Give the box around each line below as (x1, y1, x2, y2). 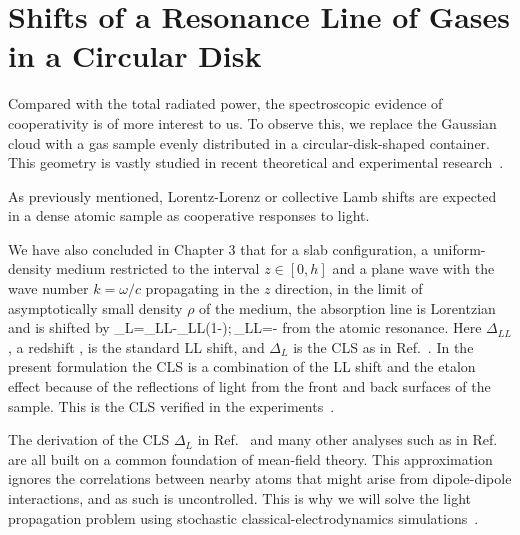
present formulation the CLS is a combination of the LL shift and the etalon (8, 356, 476, 377)
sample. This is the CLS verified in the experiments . (8, 395, 335, 416)
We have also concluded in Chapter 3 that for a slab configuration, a (8, 238, 429, 259)
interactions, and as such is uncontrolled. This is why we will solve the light (8, 488, 471, 508)
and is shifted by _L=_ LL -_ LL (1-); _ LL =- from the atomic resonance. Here (8, 317, 482, 338)
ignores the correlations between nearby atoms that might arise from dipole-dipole (8, 468, 512, 489)
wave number (8, 278, 89, 299)
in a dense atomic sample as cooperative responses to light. (8, 205, 370, 226)
